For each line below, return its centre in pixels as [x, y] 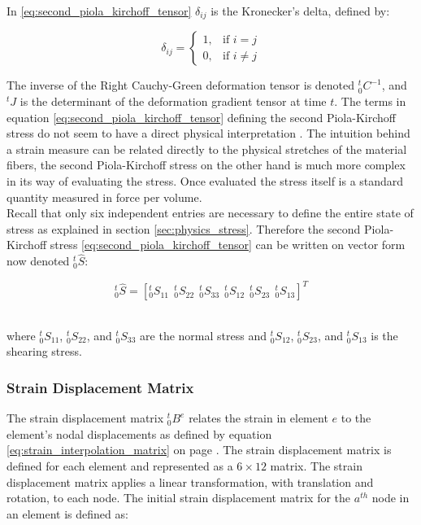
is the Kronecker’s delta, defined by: [300, 11]
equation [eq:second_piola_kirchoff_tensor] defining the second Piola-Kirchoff [201, 117]
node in [391, 498]
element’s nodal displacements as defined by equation [139, 433]
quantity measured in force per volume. [104, 197]
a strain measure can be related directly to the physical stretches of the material [207, 149]
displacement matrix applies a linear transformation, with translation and [190, 481]
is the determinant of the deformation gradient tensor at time [173, 101]
